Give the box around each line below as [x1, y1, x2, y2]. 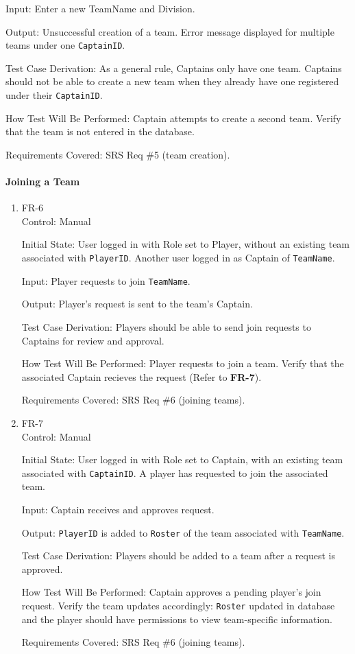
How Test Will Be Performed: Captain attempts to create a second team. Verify [5, 110, 341, 125]
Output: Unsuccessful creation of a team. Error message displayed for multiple [5, 24, 334, 38]
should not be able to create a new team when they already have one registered [5, 74, 339, 89]
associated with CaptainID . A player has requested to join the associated [21, 465, 328, 480]
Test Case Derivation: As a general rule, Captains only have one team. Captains [5, 60, 342, 75]
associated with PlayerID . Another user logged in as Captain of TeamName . [21, 250, 335, 265]
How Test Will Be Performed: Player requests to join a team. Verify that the [21, 356, 344, 371]
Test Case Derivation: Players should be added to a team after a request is [21, 548, 335, 563]
